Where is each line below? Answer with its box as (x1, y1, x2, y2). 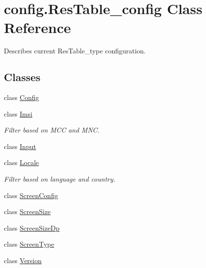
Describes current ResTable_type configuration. (4, 46, 146, 56)
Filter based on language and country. (4, 174, 116, 184)
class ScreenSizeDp (4, 222, 60, 233)
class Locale (4, 157, 39, 167)
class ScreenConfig (4, 190, 59, 200)
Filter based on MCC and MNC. (4, 125, 100, 135)
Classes (4, 69, 41, 84)
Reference (4, 17, 71, 37)
